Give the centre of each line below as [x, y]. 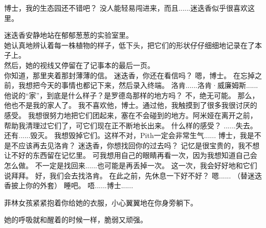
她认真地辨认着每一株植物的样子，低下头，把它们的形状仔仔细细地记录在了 [129, 45]
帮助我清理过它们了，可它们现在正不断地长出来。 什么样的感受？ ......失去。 [131, 125]
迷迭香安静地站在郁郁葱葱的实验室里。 [69, 35]
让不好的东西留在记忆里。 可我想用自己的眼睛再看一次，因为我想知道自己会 [131, 155]
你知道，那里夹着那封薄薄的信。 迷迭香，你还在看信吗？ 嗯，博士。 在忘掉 [129, 75]
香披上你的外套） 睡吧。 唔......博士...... [69, 185]
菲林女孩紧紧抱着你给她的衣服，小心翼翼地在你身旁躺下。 [101, 202]
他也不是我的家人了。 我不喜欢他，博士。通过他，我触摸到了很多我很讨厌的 [131, 105]
